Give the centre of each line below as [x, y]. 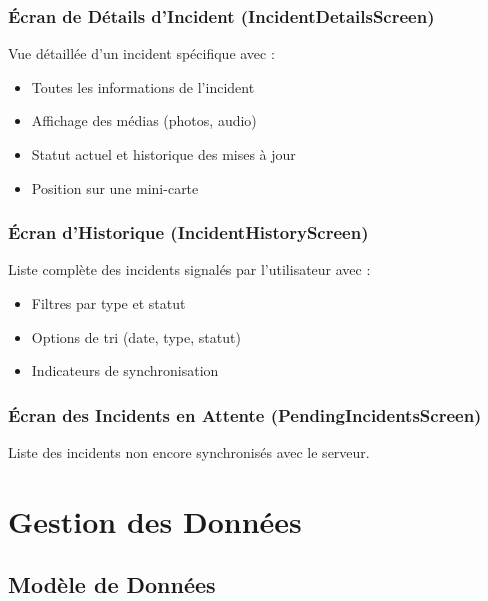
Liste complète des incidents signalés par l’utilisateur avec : [189, 269]
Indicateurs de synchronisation [125, 370]
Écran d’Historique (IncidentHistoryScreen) [188, 232]
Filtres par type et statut [108, 303]
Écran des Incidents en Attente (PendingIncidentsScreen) [245, 414]
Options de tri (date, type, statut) [136, 336]
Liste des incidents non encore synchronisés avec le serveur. [189, 452]
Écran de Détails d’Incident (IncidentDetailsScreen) [221, 15]
